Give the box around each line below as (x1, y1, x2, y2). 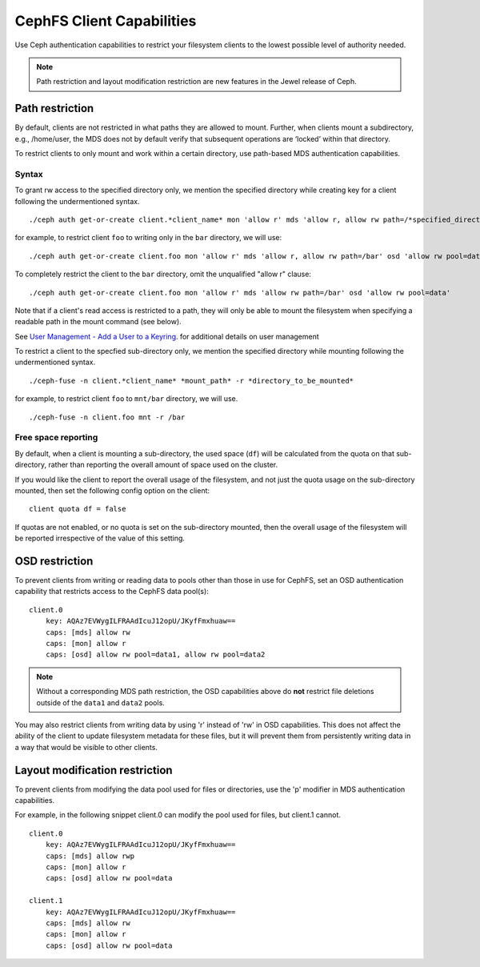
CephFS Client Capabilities (14, 12, 197, 30)
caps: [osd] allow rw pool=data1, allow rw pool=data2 (45, 650, 266, 660)
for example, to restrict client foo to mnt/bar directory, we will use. (14, 394, 238, 403)
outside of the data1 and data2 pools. (36, 697, 166, 708)
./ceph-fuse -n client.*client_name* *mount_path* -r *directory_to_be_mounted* (29, 376, 354, 385)
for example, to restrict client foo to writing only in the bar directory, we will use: (14, 233, 282, 243)
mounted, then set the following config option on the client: (14, 485, 210, 496)
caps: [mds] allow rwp (45, 851, 135, 861)
